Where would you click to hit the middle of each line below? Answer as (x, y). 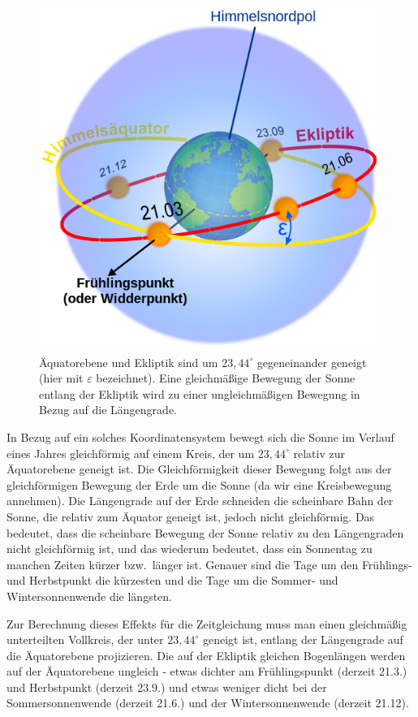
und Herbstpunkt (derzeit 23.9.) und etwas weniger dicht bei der (167, 687)
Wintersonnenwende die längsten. (89, 596)
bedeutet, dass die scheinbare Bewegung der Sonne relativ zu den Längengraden (205, 532)
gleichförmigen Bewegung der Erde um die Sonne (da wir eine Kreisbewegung (199, 484)
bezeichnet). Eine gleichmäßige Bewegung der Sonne (226, 378)
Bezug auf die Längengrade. (108, 410)
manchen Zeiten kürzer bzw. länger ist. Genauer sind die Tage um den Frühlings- (209, 564)
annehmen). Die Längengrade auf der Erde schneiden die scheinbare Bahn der (200, 501)
